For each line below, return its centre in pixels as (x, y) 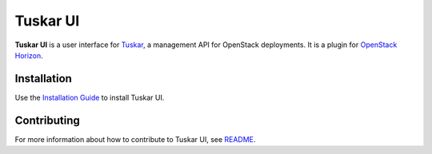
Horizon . (29, 55)
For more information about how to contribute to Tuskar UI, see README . (135, 139)
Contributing (47, 120)
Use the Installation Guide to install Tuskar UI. (90, 97)
